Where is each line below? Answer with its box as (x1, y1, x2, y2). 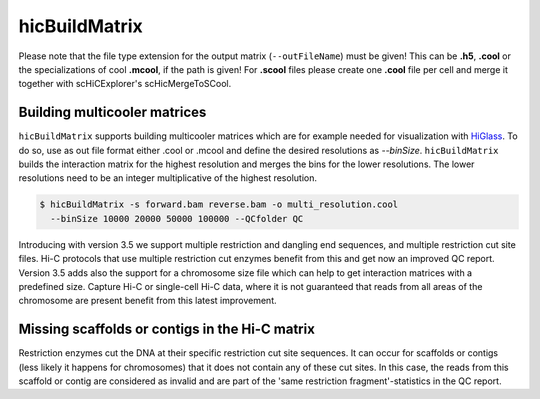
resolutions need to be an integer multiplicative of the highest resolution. (18, 172, 317, 184)
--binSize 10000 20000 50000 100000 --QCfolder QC (50, 213, 304, 224)
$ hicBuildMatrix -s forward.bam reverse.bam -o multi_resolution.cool (39, 199, 399, 210)
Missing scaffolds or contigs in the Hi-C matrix (18, 321, 315, 338)
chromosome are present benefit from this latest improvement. (18, 295, 277, 307)
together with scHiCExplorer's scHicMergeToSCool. (18, 78, 232, 90)
